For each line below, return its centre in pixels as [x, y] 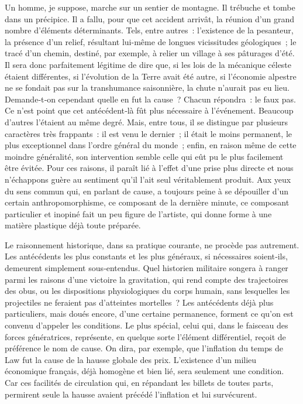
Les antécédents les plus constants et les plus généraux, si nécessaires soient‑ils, [146, 256]
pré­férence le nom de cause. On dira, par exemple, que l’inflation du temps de [144, 348]
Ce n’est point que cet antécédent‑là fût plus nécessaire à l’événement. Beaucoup [149, 110]
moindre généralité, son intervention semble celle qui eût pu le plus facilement [144, 156]
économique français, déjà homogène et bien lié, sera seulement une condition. [144, 371]
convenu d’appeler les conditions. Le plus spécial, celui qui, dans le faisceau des [147, 325]
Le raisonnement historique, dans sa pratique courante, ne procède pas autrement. [152, 244]
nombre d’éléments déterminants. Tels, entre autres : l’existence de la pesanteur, [149, 30]
